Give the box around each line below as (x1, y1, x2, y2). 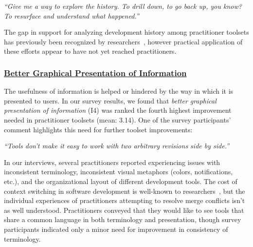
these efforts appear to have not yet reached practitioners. (4, 46, 177, 56)
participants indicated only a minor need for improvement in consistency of (4, 224, 228, 234)
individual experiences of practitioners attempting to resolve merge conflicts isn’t (4, 195, 245, 206)
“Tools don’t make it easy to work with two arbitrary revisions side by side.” (4, 141, 229, 151)
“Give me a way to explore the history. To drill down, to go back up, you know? (4, 1, 242, 11)
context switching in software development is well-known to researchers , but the (4, 185, 245, 196)
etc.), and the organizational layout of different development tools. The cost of (4, 176, 237, 186)
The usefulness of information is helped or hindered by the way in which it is (4, 86, 234, 96)
